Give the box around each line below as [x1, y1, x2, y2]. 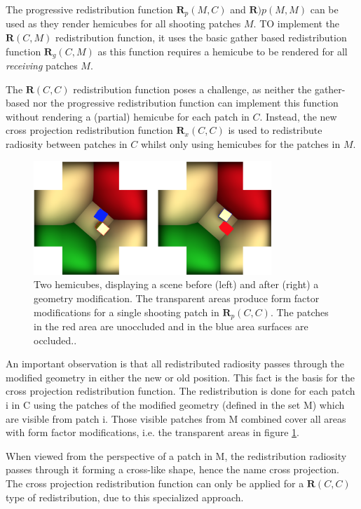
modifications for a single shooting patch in [34, 304, 219, 319]
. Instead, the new [259, 109, 337, 123]
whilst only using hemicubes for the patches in [140, 137, 341, 151]
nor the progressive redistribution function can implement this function [32, 95, 339, 110]
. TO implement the [253, 16, 340, 31]
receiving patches [6, 58, 78, 73]
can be [310, 2, 339, 16]
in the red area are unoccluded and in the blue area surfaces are [34, 319, 308, 334]
